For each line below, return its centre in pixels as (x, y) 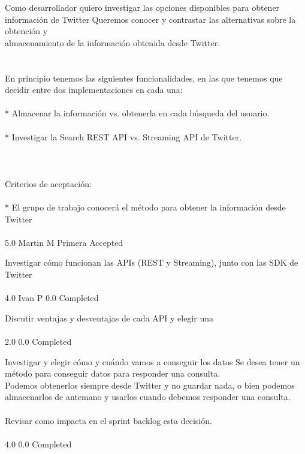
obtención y (26, 31)
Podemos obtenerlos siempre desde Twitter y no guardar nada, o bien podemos (150, 385)
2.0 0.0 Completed (38, 342)
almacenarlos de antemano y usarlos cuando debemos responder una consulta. (148, 397)
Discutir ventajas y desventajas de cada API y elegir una (109, 318)
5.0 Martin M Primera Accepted (64, 242)
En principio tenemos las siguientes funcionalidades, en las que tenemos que (144, 78)
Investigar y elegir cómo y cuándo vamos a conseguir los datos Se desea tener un (152, 361)
